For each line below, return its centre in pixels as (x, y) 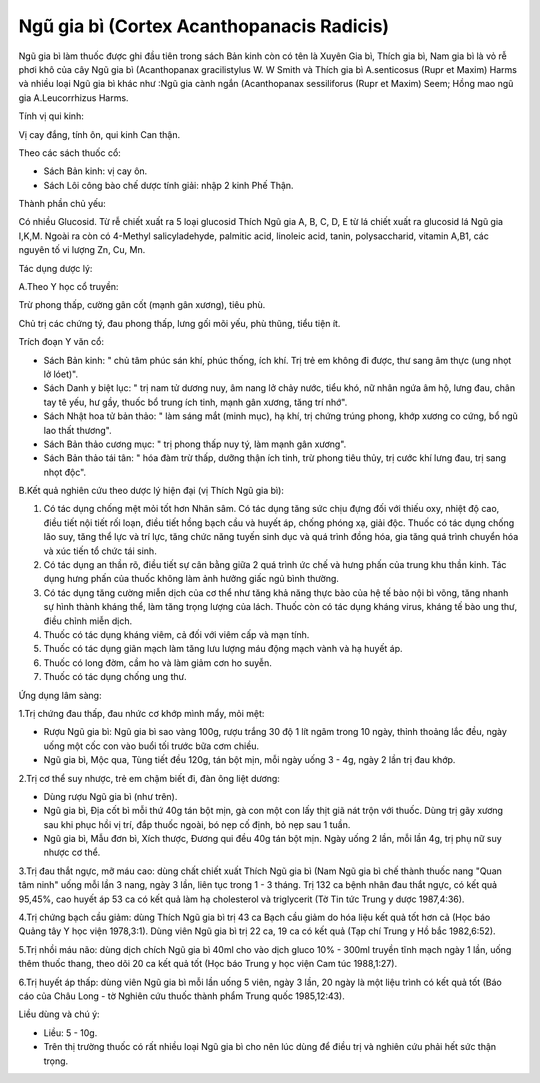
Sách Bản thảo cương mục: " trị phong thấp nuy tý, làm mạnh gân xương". (195, 444)
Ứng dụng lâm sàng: (60, 695)
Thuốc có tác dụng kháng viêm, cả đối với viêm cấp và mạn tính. (176, 634)
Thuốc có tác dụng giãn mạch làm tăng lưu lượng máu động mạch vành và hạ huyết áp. (223, 649)
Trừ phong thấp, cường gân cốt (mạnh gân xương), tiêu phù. (142, 305)
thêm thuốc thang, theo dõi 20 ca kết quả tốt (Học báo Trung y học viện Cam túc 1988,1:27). (208, 964)
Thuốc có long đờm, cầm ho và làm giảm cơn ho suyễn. (157, 662)
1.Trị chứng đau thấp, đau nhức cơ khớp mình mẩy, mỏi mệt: (141, 713)
